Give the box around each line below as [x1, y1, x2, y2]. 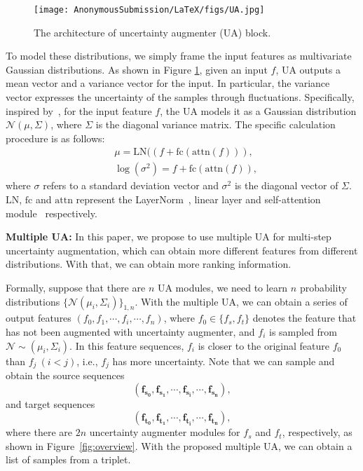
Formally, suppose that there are [6, 280, 146, 295]
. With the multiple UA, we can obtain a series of [135, 294, 348, 308]
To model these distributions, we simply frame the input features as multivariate [6, 48, 352, 63]
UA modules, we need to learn [157, 280, 288, 295]
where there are [6, 425, 72, 439]
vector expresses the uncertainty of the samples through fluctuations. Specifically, [6, 90, 355, 104]
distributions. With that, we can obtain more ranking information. [6, 257, 292, 271]
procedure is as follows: [6, 130, 105, 145]
